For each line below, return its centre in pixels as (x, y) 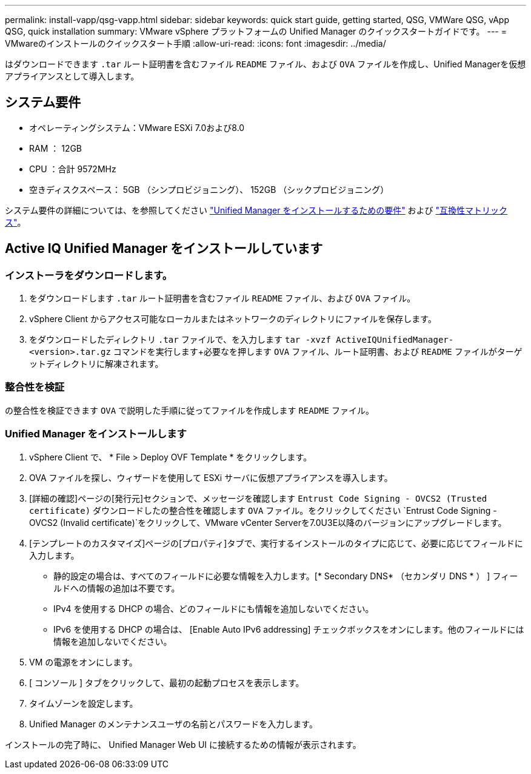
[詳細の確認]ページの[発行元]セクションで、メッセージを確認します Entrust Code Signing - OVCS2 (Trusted (258, 498)
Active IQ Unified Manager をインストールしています (164, 249)
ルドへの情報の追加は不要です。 (117, 588)
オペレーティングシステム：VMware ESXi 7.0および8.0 (137, 127)
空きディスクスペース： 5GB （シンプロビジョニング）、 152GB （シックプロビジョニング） (209, 189)
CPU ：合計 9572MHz (73, 169)
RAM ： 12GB (56, 148)
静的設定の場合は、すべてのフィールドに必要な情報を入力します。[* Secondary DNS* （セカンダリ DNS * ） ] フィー (286, 576)
